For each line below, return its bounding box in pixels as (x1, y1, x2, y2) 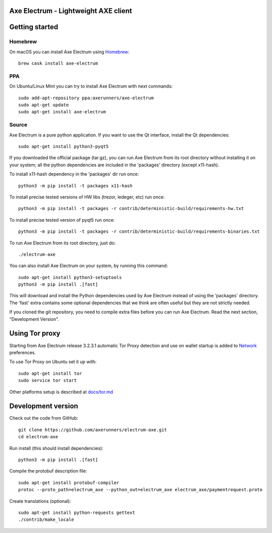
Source (9, 121, 28, 128)
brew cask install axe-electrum (18, 60, 98, 66)
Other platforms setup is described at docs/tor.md (9, 388, 113, 395)
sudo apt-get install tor (18, 370, 83, 376)
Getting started (9, 23, 58, 31)
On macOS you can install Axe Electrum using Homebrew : (9, 48, 129, 55)
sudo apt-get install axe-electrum (18, 109, 106, 115)
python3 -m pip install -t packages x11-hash (18, 183, 133, 188)
